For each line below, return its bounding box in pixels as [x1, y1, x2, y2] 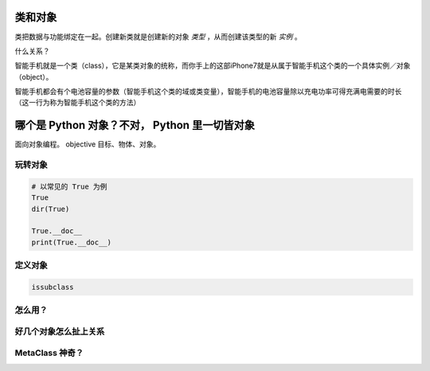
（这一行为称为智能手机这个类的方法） [14, 98, 141, 107]
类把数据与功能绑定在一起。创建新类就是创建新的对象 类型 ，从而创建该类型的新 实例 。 [14, 32, 302, 41]
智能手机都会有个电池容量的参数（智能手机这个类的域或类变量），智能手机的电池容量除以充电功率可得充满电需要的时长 [14, 87, 402, 96]
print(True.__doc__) [31, 237, 111, 247]
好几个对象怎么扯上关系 [14, 326, 105, 337]
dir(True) [31, 204, 70, 213]
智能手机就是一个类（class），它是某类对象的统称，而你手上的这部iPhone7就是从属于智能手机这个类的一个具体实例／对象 [14, 61, 411, 71]
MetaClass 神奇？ [14, 347, 84, 358]
